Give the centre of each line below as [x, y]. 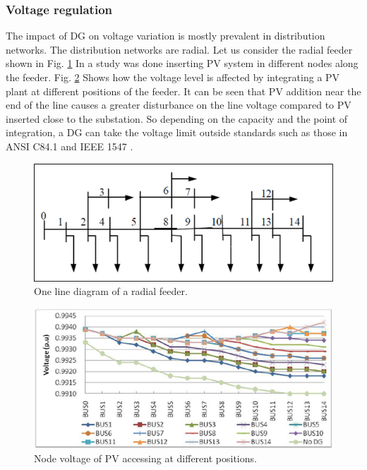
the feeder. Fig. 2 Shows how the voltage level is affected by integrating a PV [173, 77]
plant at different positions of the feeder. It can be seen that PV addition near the [183, 91]
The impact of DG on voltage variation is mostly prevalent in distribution [166, 36]
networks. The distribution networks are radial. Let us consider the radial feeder [179, 49]
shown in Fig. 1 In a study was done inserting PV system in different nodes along [182, 63]
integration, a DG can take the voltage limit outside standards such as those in [177, 132]
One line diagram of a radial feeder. [111, 291]
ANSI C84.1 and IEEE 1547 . [70, 146]
